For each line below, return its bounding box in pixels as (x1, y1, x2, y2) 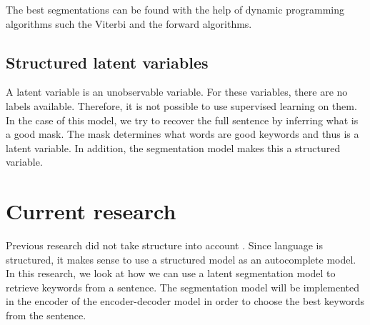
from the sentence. (6, 308, 86, 323)
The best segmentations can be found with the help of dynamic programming (6, 2, 344, 16)
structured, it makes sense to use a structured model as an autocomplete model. (6, 251, 356, 266)
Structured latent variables (6, 51, 209, 73)
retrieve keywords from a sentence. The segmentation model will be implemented (6, 279, 359, 294)
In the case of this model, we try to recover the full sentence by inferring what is (6, 112, 359, 127)
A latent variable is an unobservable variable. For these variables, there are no (6, 84, 348, 99)
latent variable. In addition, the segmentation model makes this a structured (6, 140, 341, 155)
